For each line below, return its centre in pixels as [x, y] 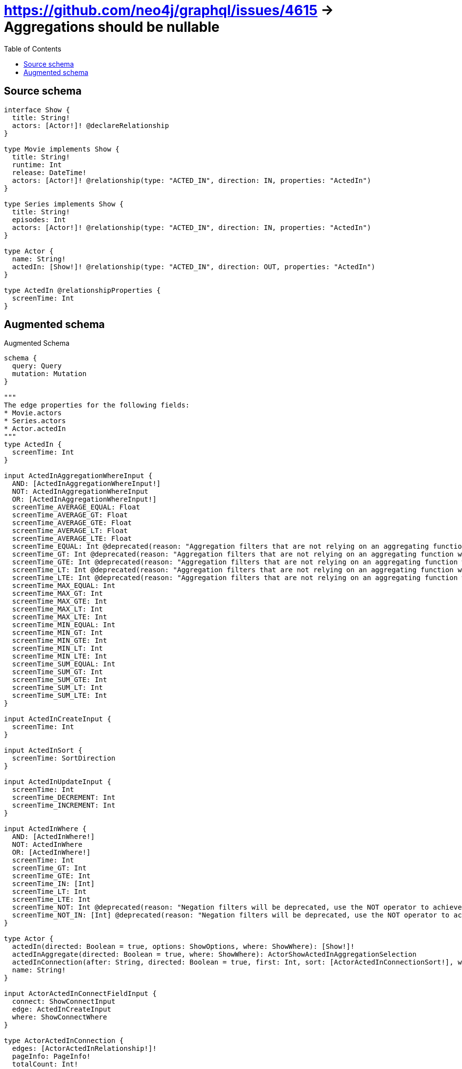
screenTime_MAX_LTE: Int [59, 617]
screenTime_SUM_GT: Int [58, 672]
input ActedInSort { [43, 751]
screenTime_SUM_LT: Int [58, 688]
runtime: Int [37, 165]
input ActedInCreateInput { [58, 719]
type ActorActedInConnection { [64, 1041]
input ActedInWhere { [45, 829]
